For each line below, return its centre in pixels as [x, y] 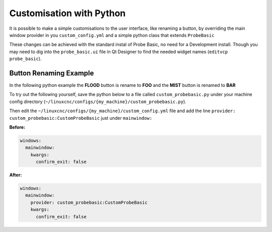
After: [16, 175]
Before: [17, 127]
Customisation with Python [67, 13]
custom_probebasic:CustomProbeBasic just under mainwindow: [81, 118]
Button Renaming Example [52, 73]
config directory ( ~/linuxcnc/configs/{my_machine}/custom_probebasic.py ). [98, 102]
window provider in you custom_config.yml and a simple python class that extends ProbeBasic [112, 35]
